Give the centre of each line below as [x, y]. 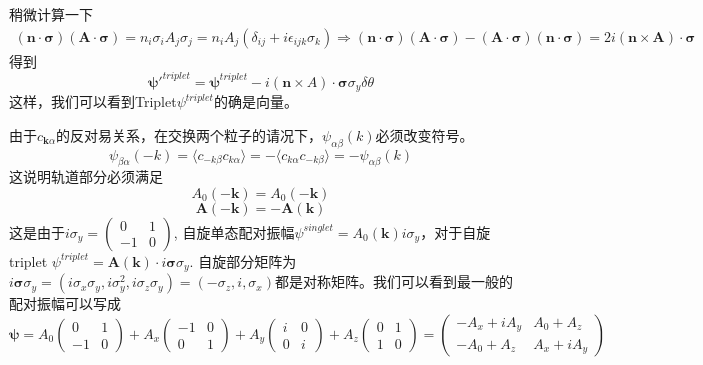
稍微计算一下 [51, 14]
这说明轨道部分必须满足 [86, 176]
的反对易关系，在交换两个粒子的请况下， [189, 134]
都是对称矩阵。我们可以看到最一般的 [393, 281]
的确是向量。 [255, 101]
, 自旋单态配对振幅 [234, 231]
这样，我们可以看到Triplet [93, 101]
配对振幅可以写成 [65, 303]
